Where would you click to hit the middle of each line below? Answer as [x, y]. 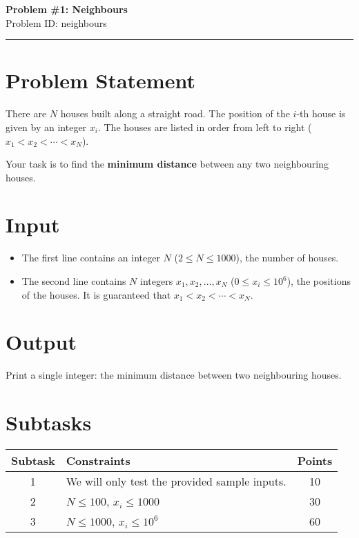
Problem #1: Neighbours [67, 9]
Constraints [98, 461]
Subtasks [49, 422]
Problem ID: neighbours [56, 22]
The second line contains [74, 281]
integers [157, 281]
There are [26, 113]
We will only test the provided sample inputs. [176, 481]
